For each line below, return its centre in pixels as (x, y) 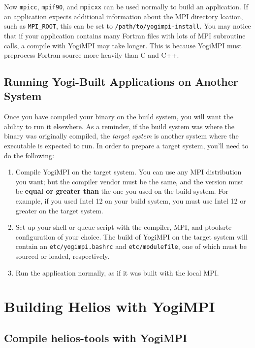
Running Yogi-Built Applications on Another (121, 82)
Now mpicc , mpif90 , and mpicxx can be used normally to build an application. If (126, 6)
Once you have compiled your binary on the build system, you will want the (119, 117)
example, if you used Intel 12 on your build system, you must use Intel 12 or (131, 201)
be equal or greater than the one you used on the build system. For (122, 191)
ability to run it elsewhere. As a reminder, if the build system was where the (119, 126)
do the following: (29, 155)
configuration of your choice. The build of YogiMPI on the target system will (131, 236)
